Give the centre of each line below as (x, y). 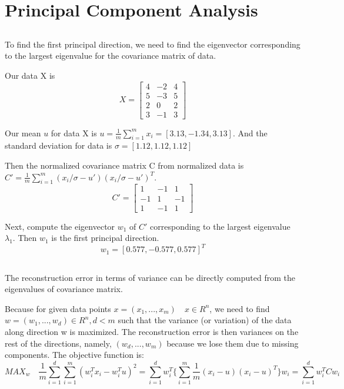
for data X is (74, 133)
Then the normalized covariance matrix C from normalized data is (124, 165)
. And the (250, 133)
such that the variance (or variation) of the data (205, 320)
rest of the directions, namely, (58, 343)
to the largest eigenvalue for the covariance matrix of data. (111, 56)
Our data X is (30, 75)
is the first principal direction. (105, 238)
